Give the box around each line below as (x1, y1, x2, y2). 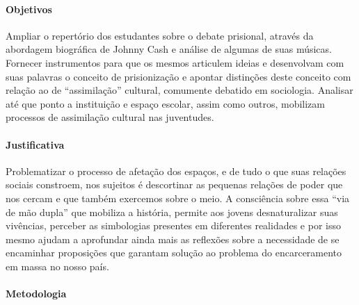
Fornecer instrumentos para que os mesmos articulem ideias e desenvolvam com (6, 55, 344, 69)
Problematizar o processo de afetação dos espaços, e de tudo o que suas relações (6, 163, 346, 178)
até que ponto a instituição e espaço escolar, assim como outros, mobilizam (6, 96, 325, 110)
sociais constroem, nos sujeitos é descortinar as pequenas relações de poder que (6, 177, 343, 192)
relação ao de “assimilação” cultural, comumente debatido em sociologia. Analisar (6, 83, 353, 97)
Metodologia (6, 286, 67, 301)
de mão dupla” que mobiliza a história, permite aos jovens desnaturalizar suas (6, 204, 338, 219)
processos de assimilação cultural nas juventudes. (6, 110, 214, 124)
